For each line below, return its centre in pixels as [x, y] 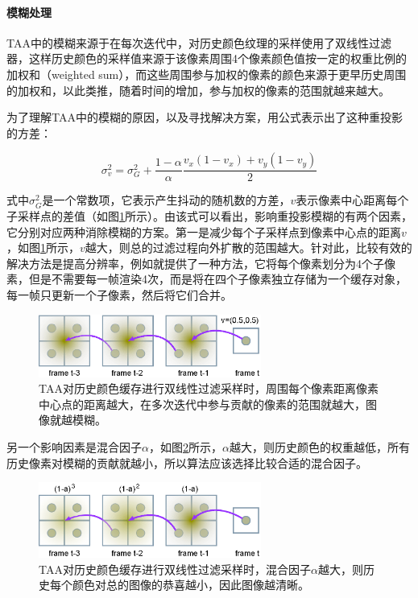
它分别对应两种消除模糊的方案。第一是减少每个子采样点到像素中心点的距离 [204, 231]
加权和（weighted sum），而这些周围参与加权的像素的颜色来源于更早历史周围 [207, 74]
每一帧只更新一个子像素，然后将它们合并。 [119, 294]
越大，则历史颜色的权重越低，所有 [319, 447]
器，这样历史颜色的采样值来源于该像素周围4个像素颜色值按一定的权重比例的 [207, 58]
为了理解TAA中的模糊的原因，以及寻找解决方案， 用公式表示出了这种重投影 [205, 117]
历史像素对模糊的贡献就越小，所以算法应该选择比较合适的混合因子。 [187, 462]
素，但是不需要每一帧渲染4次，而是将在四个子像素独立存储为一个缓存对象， [207, 279]
